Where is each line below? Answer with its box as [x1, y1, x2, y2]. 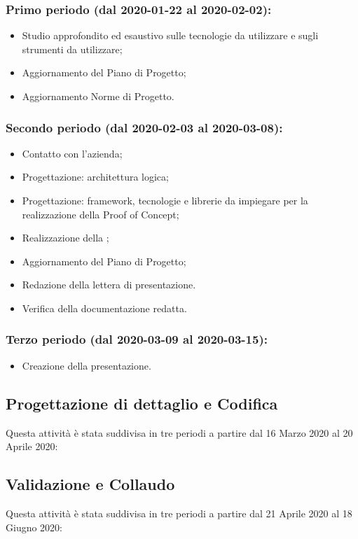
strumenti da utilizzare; [22, 41, 123, 56]
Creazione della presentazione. [22, 358, 151, 372]
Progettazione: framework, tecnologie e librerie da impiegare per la [22, 193, 308, 207]
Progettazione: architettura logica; [22, 169, 169, 184]
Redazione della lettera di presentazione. [22, 277, 196, 292]
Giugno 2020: [6, 519, 63, 534]
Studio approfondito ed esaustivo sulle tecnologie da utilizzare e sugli [22, 28, 319, 43]
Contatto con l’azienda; [22, 146, 123, 160]
